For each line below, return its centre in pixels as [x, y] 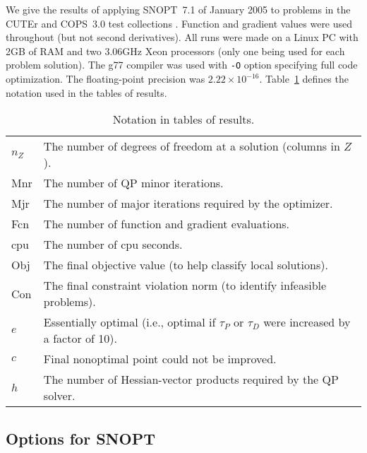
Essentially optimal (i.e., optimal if [130, 322]
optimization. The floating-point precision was [106, 79]
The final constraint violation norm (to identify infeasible [185, 286]
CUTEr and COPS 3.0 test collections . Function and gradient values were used [179, 23]
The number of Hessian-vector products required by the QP [191, 380]
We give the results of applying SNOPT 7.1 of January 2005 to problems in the [178, 9]
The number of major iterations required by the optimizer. [188, 204]
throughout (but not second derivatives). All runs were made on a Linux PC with [182, 37]
